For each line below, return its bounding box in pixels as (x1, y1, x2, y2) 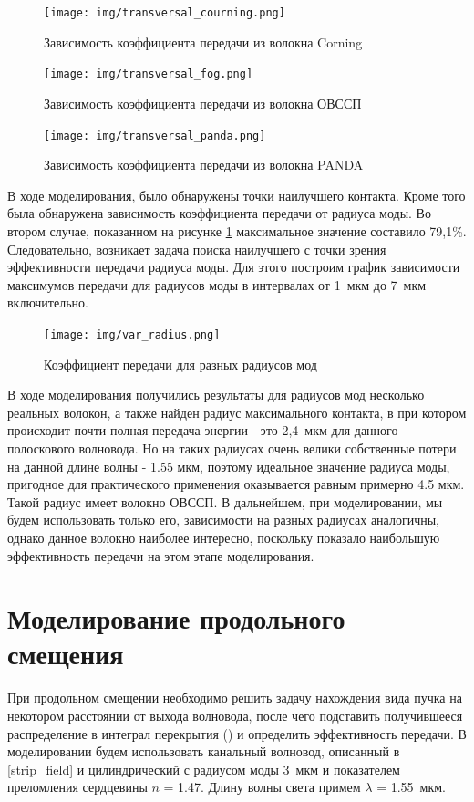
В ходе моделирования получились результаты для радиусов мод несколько (7, 385, 425, 404)
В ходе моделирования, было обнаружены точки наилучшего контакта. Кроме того (7, 185, 466, 204)
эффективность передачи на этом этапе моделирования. (7, 546, 314, 565)
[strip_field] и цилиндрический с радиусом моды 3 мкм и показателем (7, 759, 400, 778)
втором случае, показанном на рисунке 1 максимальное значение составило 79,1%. (7, 221, 467, 240)
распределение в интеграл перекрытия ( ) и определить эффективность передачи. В (7, 724, 467, 743)
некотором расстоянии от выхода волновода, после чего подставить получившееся (7, 706, 463, 724)
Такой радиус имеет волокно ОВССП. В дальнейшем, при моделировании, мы (7, 492, 443, 511)
